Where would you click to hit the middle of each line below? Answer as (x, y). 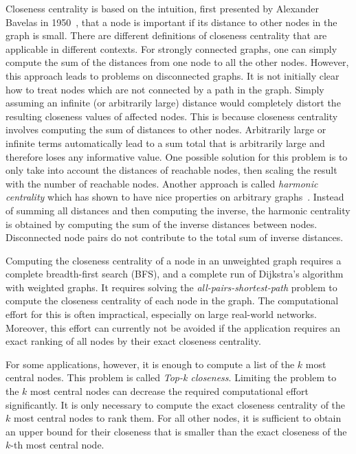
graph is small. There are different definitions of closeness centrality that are (166, 35)
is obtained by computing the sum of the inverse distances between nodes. (162, 224)
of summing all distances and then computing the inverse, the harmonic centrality (178, 210)
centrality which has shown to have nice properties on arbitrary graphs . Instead (175, 197)
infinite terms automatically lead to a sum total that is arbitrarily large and (165, 143)
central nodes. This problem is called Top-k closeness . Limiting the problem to (171, 377)
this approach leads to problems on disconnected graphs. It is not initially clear (173, 75)
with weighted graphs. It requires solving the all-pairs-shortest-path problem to (171, 287)
